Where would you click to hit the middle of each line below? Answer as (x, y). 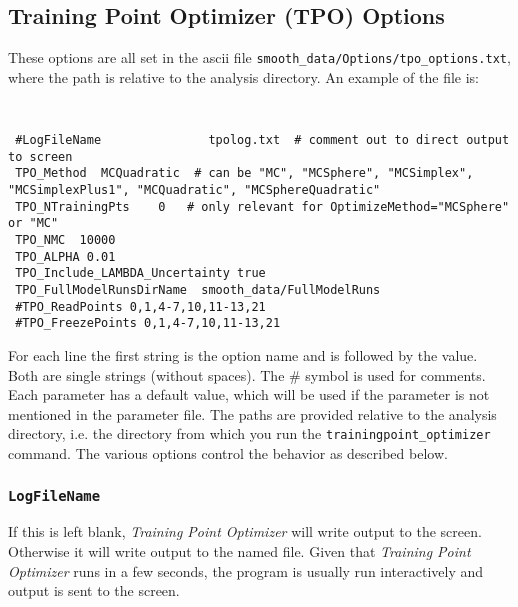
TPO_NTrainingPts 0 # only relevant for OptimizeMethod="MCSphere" (262, 206)
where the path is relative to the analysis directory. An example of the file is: (244, 76)
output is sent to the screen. (94, 590)
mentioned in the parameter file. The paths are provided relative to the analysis (252, 413)
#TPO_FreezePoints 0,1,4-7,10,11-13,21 (148, 323)
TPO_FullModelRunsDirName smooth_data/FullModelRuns (198, 290)
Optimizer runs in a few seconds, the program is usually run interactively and (246, 570)
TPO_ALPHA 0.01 (65, 256)
